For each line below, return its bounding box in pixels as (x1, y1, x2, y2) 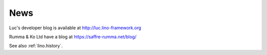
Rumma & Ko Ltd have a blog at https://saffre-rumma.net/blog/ (9, 34, 137, 40)
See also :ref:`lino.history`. (9, 43, 63, 49)
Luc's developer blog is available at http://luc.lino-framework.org (9, 25, 141, 31)
